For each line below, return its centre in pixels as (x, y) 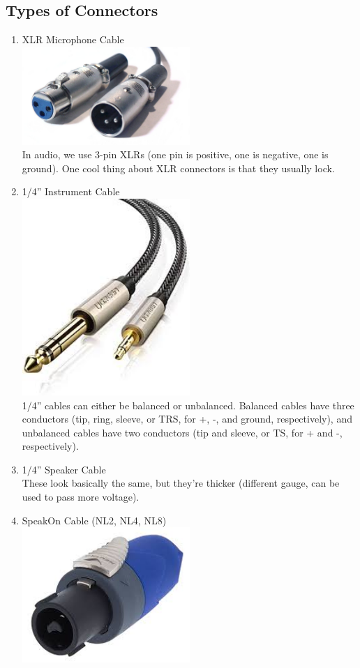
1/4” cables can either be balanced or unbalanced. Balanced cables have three (188, 405)
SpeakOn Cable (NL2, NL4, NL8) (94, 520)
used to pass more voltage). (81, 497)
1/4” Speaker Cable (64, 469)
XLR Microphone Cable (73, 39)
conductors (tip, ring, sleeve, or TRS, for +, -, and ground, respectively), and (187, 419)
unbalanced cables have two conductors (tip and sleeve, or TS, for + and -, (182, 432)
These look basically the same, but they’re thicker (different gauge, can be (181, 483)
